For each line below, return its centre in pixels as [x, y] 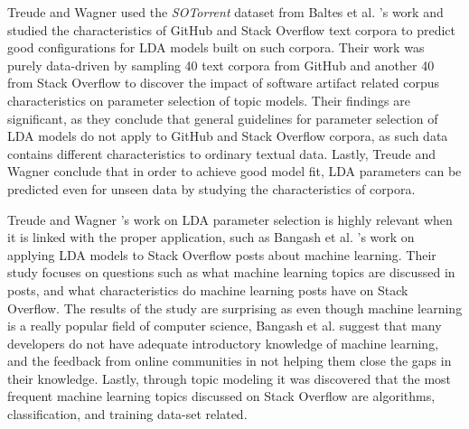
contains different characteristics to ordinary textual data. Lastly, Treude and [222, 153]
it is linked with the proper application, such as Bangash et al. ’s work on [211, 237]
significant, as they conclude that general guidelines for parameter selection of [223, 118]
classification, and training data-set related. [127, 414]
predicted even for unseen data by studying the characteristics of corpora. [211, 188]
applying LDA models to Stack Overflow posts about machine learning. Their [222, 254]
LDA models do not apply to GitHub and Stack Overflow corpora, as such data [228, 136]
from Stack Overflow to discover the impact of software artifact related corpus [224, 83]
